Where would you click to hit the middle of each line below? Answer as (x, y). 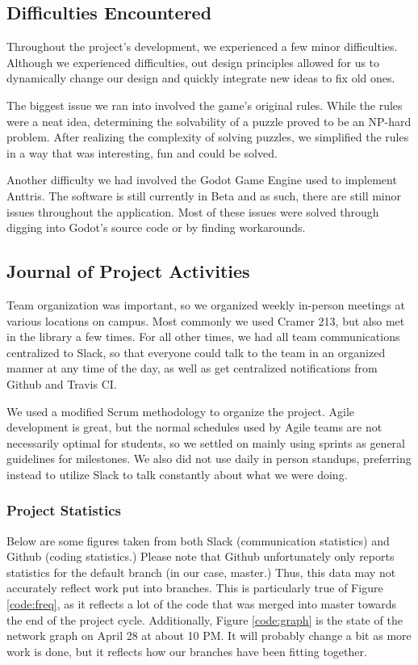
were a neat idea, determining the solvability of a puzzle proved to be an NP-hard (209, 121)
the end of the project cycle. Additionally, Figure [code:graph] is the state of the (205, 619)
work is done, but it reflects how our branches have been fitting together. (187, 651)
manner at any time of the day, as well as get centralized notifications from (192, 368)
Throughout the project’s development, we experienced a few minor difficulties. (202, 46)
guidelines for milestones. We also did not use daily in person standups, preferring (209, 459)
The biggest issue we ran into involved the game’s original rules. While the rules (205, 105)
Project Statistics (64, 510)
